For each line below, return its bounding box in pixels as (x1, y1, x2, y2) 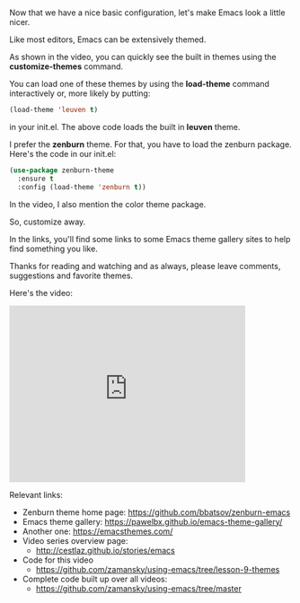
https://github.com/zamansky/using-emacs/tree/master (35, 582, 243, 594)
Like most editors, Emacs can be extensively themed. (9, 34, 207, 45)
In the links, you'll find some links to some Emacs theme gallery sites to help (9, 233, 291, 244)
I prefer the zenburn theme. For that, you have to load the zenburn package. (9, 139, 292, 150)
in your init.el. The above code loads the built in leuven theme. (9, 122, 241, 133)
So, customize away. (9, 216, 86, 227)
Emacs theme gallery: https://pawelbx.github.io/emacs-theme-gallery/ (22, 516, 283, 527)
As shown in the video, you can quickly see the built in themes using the (9, 52, 277, 63)
